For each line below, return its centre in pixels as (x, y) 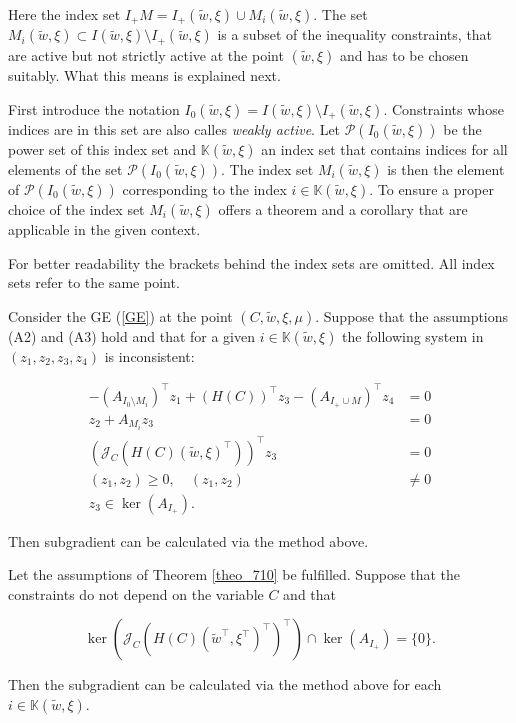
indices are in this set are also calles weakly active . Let (174, 128)
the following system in (413, 335)
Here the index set (64, 14)
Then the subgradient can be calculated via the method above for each (225, 684)
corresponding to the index (204, 188)
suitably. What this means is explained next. (144, 74)
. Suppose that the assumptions (412, 315)
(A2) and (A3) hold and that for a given (132, 335)
